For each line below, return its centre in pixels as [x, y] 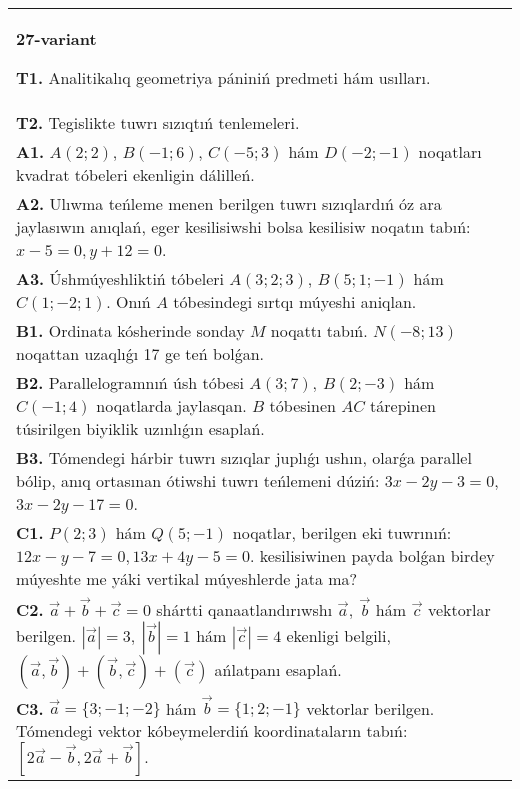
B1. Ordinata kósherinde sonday [130, 330]
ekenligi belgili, [338, 635]
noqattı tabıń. [319, 330]
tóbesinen [302, 405]
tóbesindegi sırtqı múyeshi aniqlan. [295, 301]
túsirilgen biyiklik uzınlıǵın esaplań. [140, 428]
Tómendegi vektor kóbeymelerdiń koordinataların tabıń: [212, 731]
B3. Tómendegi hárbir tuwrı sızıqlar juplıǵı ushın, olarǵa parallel [244, 457]
